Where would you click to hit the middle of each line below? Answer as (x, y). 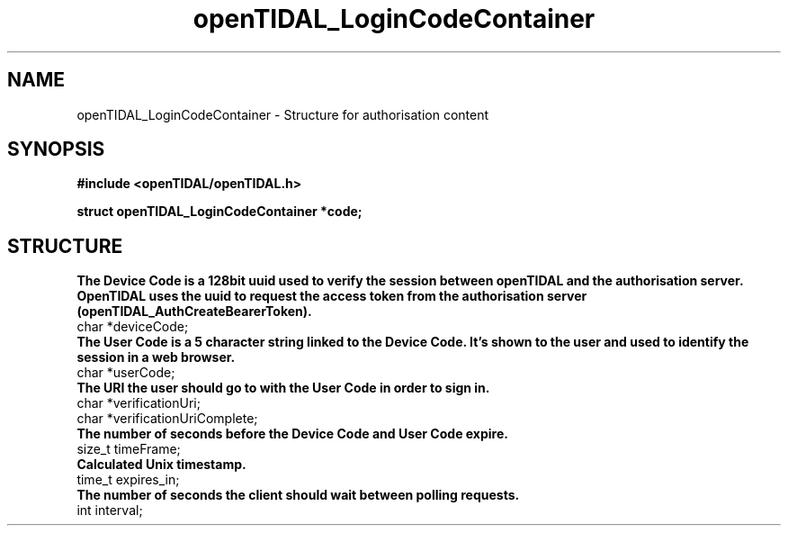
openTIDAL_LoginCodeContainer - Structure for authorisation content (283, 114)
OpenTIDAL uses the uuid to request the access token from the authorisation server (332, 296)
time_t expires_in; (128, 480)
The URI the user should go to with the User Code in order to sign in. (283, 388)
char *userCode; (126, 373)
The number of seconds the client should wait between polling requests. (298, 495)
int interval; (110, 510)
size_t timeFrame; (129, 449)
